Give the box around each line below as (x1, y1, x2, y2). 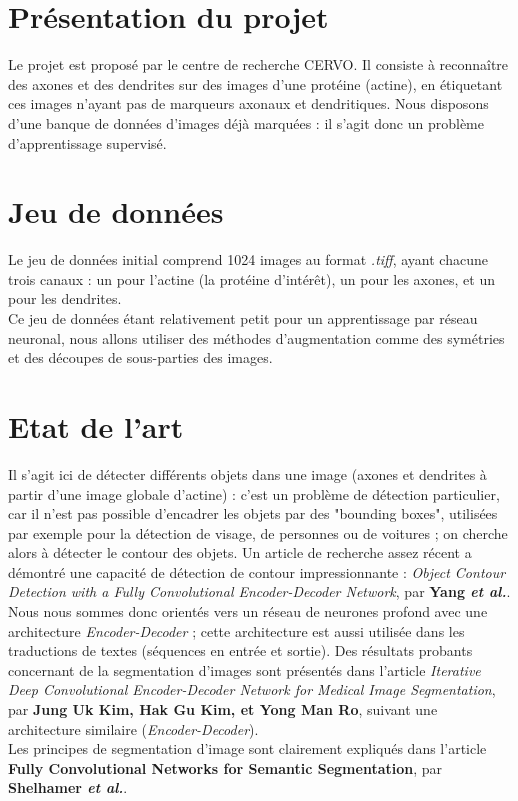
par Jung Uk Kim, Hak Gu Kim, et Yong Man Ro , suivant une (8, 699, 438, 720)
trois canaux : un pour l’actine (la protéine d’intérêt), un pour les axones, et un (8, 268, 495, 289)
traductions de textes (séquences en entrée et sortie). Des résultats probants (8, 640, 473, 661)
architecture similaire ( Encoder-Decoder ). (8, 718, 259, 739)
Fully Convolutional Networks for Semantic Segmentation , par (8, 757, 443, 778)
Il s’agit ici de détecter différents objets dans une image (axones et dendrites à (8, 463, 487, 484)
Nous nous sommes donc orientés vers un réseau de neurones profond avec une (8, 601, 488, 622)
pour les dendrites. (8, 288, 122, 309)
